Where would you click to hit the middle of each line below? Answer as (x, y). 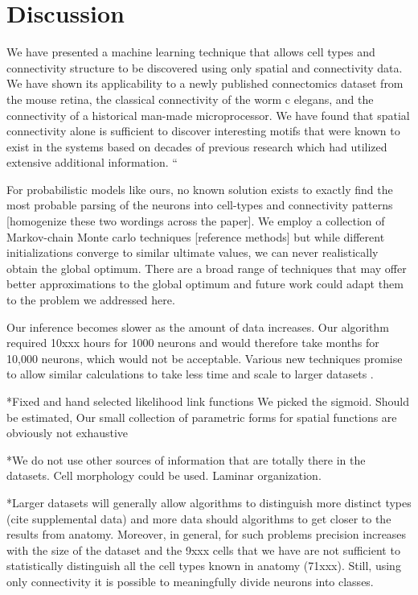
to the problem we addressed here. (91, 300)
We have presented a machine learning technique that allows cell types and (191, 52)
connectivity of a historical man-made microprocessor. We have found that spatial (208, 115)
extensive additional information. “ (92, 162)
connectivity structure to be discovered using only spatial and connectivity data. (205, 67)
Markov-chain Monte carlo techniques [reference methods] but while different (196, 236)
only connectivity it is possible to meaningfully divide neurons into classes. (190, 581)
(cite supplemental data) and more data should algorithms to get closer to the (199, 518)
